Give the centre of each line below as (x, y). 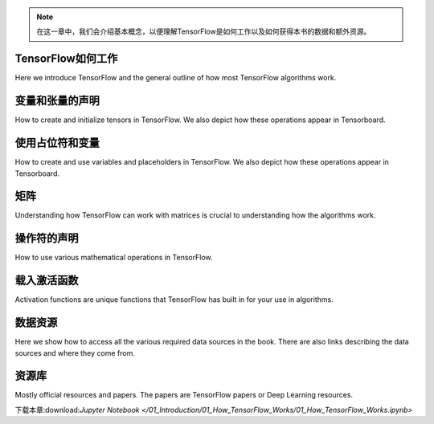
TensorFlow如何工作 (66, 59)
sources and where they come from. (75, 353)
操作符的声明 (47, 238)
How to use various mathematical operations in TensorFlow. (114, 258)
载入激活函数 (47, 281)
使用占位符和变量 (57, 143)
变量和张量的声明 (57, 101)
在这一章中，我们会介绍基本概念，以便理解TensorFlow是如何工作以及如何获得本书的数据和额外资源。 (204, 31)
